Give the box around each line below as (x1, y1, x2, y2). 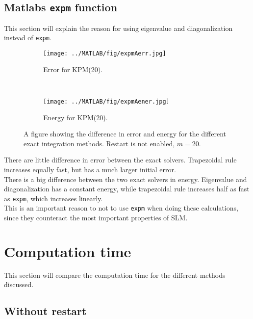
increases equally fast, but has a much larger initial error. (4, 164, 176, 174)
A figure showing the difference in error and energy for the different (24, 129, 226, 139)
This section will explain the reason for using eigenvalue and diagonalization (4, 23, 233, 33)
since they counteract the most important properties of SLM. (4, 213, 188, 222)
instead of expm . (4, 32, 51, 43)
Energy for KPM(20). (43, 112, 108, 122)
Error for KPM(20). (43, 64, 103, 74)
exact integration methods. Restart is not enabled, (24, 138, 175, 148)
